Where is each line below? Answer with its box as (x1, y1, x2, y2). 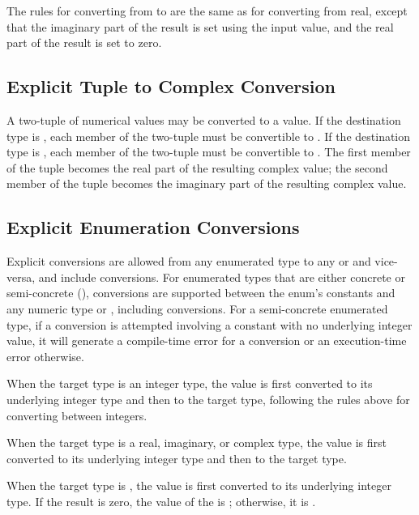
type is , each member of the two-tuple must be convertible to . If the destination (6, 127, 411, 144)
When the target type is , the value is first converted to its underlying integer (6, 477, 391, 494)
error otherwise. (6, 347, 84, 364)
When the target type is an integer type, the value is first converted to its (6, 375, 373, 392)
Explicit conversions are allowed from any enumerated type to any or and (6, 253, 371, 270)
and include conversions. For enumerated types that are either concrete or (38, 268, 405, 285)
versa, (6, 268, 36, 285)
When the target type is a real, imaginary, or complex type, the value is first (6, 434, 387, 451)
